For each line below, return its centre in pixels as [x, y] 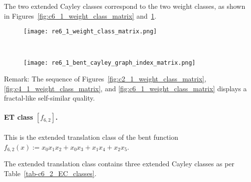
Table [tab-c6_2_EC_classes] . [50, 173]
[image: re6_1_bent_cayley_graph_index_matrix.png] [110, 63]
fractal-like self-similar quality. [50, 98]
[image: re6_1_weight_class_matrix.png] [90, 32]
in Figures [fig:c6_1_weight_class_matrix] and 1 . [80, 15]
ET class [19, 117]
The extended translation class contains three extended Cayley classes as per [119, 164]
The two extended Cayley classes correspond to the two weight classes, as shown [125, 6]
